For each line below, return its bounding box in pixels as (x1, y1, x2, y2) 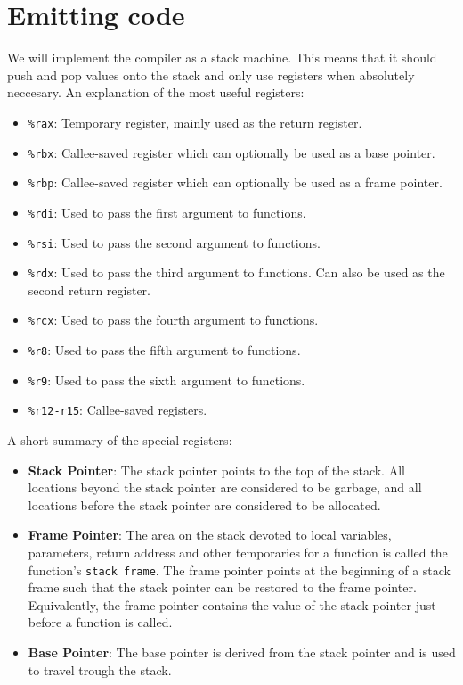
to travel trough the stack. (28, 660, 172, 679)
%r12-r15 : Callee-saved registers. (28, 400, 207, 419)
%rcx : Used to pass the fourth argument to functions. (28, 310, 319, 329)
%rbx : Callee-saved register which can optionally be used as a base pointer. (28, 143, 435, 161)
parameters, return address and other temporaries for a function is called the (28, 543, 448, 562)
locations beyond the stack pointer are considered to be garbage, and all (28, 478, 422, 497)
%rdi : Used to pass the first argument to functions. (28, 202, 306, 221)
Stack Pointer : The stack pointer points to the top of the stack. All (28, 460, 405, 479)
